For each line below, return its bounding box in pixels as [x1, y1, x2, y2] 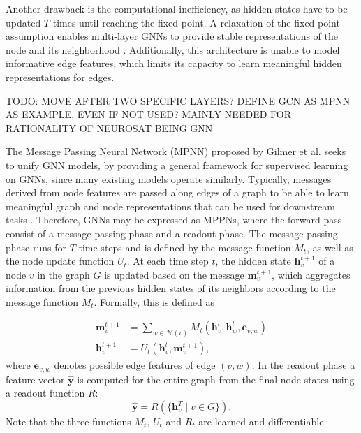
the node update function [6, 254, 115, 268]
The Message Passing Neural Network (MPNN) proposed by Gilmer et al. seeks [6, 144, 346, 159]
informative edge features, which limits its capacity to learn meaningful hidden [6, 56, 342, 71]
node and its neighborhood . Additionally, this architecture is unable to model [6, 42, 340, 57]
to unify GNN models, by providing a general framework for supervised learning [6, 157, 348, 172]
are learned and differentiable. [198, 414, 327, 429]
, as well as [307, 240, 353, 254]
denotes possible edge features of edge [54, 358, 216, 372]
